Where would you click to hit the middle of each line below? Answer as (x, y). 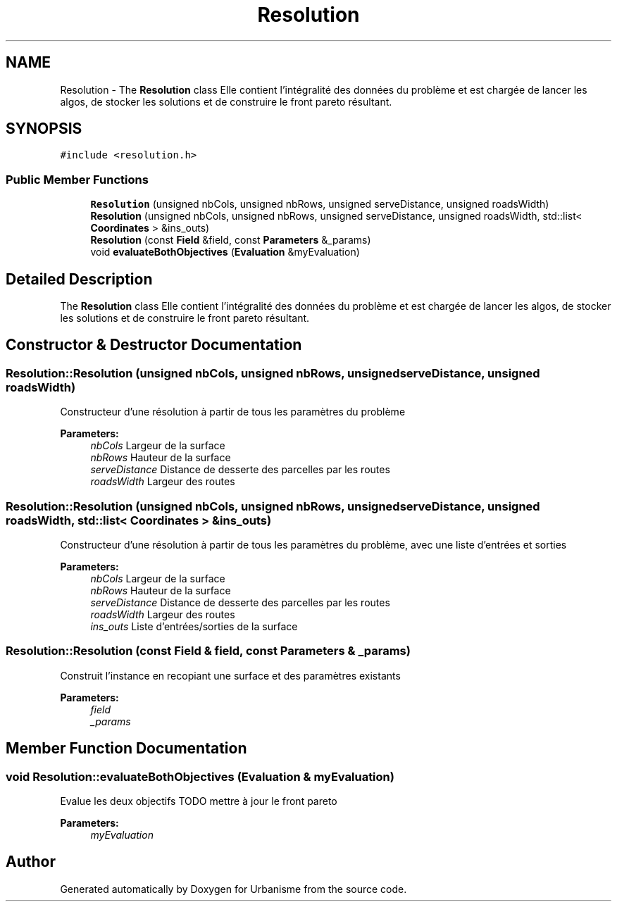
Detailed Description (79, 279)
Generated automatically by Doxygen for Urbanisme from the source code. (233, 889)
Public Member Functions (77, 179)
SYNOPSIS (44, 129)
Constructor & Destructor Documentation (154, 345)
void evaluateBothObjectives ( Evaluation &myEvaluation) (225, 252)
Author (31, 862)
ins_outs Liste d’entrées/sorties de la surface (194, 626)
